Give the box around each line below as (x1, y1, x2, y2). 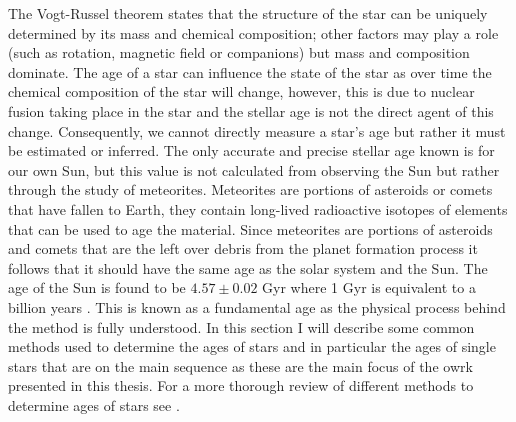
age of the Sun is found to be (8, 277, 186, 298)
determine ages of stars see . (8, 394, 180, 415)
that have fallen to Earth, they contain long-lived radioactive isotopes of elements (8, 198, 508, 219)
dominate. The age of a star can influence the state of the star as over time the (8, 61, 492, 82)
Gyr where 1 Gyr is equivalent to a (262, 277, 476, 298)
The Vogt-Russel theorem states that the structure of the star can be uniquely (8, 3, 488, 23)
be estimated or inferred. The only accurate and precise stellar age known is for (8, 140, 495, 161)
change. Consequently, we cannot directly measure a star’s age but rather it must (8, 120, 506, 141)
